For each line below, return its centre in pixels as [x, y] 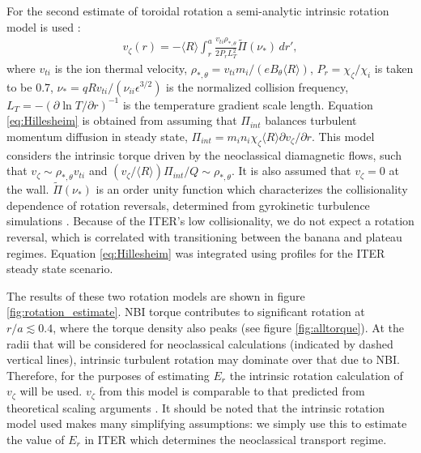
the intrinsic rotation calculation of [316, 375]
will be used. [51, 391]
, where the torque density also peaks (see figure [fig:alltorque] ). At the [228, 327]
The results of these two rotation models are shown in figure [156, 295]
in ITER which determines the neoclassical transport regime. [236, 439]
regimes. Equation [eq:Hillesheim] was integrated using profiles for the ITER [196, 252]
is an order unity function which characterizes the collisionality [252, 189]
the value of [36, 439]
